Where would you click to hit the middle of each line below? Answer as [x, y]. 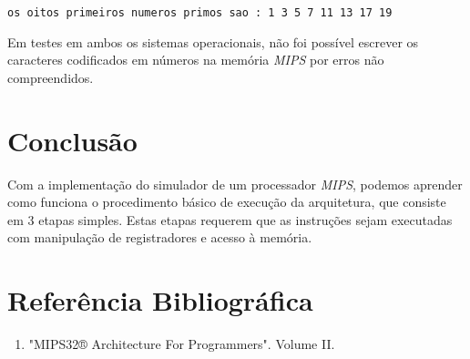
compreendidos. [51, 77]
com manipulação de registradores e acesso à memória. [160, 237]
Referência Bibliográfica [160, 300]
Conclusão [72, 140]
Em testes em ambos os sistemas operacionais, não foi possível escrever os [213, 41]
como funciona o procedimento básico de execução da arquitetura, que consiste [227, 202]
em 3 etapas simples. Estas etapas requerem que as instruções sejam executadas [230, 219]
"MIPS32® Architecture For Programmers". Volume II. [182, 344]
